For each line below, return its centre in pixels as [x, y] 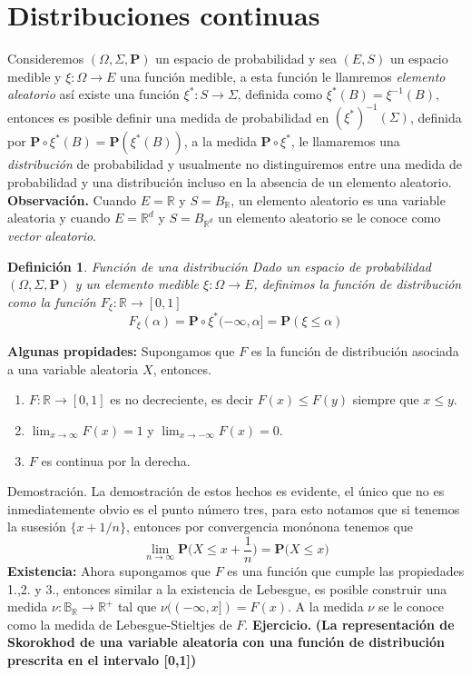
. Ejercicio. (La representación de [349, 624]
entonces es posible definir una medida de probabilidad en [168, 117]
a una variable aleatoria [73, 368]
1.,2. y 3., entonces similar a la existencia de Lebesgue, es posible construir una [227, 588]
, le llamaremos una [345, 141]
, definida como [280, 94]
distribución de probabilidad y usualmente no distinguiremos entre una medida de [235, 164]
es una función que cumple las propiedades [346, 570]
